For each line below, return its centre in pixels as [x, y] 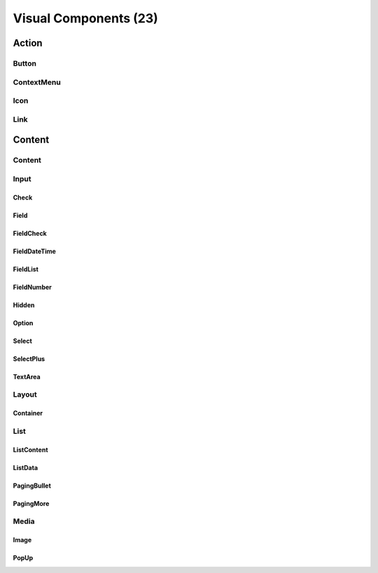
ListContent [30, 450]
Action [28, 43]
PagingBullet [32, 486]
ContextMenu [37, 82]
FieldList [26, 269]
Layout [25, 395]
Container [28, 413]
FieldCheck [30, 233]
